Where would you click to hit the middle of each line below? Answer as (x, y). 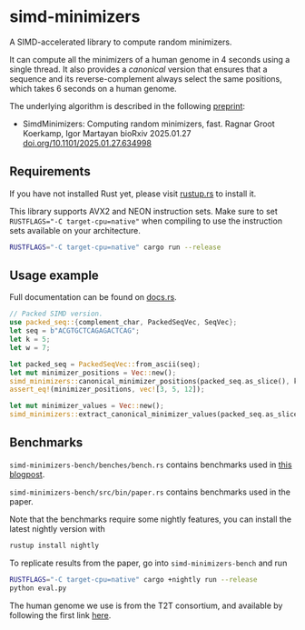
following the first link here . (60, 615)
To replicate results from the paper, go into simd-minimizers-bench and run (148, 563)
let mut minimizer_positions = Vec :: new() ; (93, 373)
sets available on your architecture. (75, 230)
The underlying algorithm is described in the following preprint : (128, 105)
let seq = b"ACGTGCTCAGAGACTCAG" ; (75, 331)
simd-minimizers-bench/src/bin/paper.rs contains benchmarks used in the (150, 492)
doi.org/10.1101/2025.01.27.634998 (87, 143)
